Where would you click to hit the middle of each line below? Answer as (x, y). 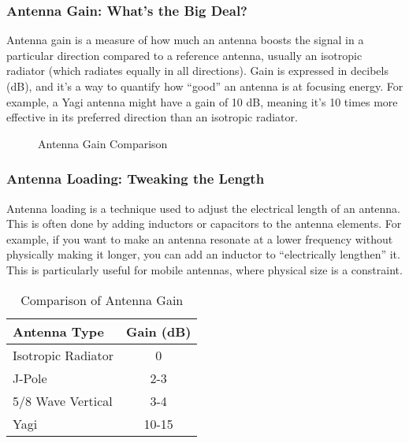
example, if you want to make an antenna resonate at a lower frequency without (200, 238)
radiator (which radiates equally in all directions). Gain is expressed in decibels (197, 71)
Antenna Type (58, 331)
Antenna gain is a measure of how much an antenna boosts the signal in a (185, 40)
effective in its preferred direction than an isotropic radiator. (152, 117)
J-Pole (30, 378)
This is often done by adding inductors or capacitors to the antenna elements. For (204, 223)
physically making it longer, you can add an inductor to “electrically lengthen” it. (203, 254)
